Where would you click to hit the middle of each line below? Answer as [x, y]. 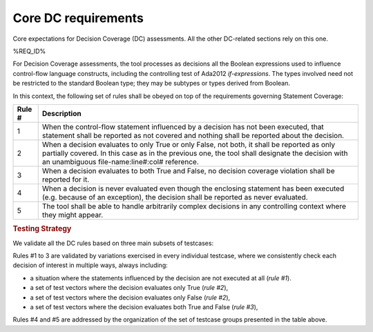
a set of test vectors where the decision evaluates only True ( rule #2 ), [129, 288]
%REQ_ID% [29, 51]
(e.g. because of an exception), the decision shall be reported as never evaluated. [175, 197]
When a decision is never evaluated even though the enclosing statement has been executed [193, 188]
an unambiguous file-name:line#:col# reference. [121, 162]
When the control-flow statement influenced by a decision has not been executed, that [183, 126]
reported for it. [66, 179]
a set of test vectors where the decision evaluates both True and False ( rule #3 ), [144, 306]
